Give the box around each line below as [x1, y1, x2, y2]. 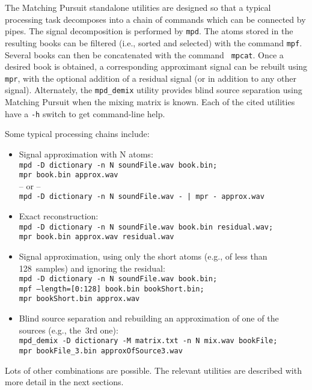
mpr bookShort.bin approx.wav [19, 294, 140, 303]
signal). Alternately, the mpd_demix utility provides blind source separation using [5, 84, 302, 96]
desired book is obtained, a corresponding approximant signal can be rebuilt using [5, 60, 308, 73]
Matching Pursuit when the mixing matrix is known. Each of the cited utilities [5, 96, 295, 108]
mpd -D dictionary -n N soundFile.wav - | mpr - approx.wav [19, 192, 265, 201]
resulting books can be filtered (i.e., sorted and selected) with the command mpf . [5, 36, 302, 49]
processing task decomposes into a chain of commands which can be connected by [5, 13, 306, 25]
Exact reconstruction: [19, 210, 99, 222]
